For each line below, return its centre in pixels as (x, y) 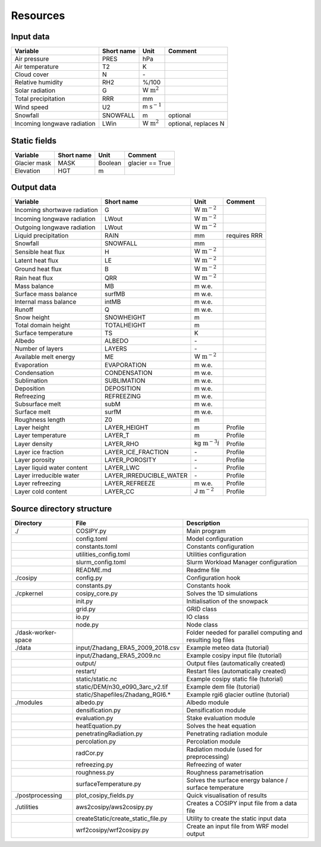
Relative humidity (39, 82)
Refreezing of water (214, 764)
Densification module (216, 710)
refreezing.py (95, 764)
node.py (87, 624)
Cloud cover (32, 74)
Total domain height (43, 325)
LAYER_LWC (122, 467)
